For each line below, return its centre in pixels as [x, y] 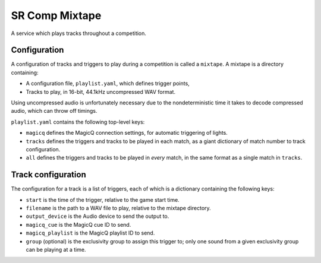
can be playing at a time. [56, 250]
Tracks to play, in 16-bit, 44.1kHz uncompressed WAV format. [100, 91]
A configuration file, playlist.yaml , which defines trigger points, [108, 84]
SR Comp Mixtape [56, 15]
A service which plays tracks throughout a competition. [79, 33]
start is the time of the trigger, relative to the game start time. [103, 199]
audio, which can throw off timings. [54, 111]
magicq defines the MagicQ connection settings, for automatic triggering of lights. [127, 133]
